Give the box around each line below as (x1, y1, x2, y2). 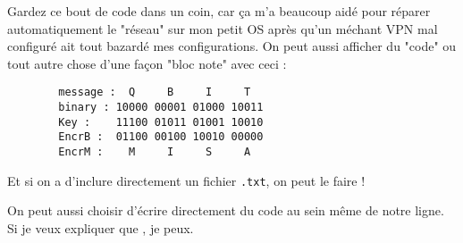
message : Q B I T (58, 86, 251, 99)
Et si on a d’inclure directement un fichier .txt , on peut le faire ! (7, 171, 366, 189)
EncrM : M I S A (58, 146, 251, 158)
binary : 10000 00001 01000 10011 (58, 101, 264, 114)
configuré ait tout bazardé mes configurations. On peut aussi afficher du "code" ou (7, 37, 457, 55)
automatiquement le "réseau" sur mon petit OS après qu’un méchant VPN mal (7, 19, 438, 38)
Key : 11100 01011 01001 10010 (58, 115, 264, 129)
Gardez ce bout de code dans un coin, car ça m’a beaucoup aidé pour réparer (7, 2, 431, 20)
